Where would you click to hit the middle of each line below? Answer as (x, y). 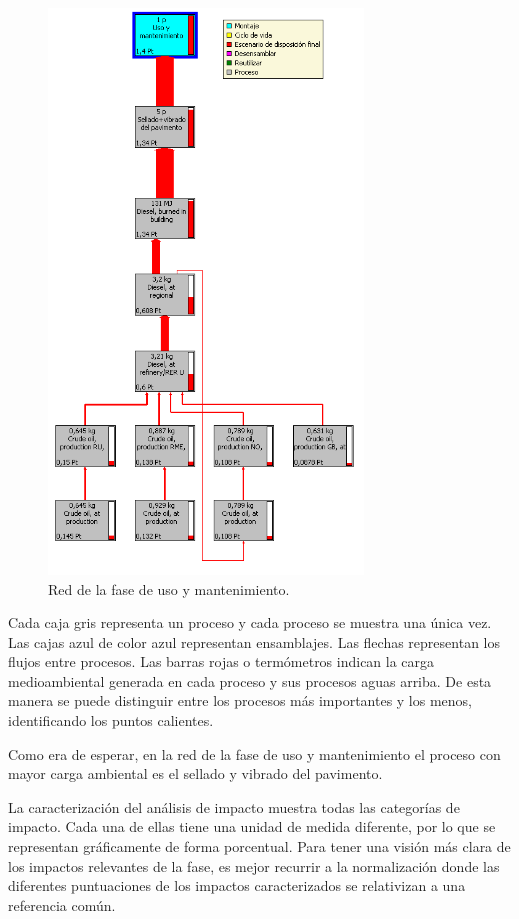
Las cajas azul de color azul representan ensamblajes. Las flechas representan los (254, 641)
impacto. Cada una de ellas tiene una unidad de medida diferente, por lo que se (252, 826)
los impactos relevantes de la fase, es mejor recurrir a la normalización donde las (254, 865)
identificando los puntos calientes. (111, 720)
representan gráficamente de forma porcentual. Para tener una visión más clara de (259, 846)
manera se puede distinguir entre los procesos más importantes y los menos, (240, 700)
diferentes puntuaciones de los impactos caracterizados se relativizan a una (237, 885)
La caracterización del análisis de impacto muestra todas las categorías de (234, 806)
